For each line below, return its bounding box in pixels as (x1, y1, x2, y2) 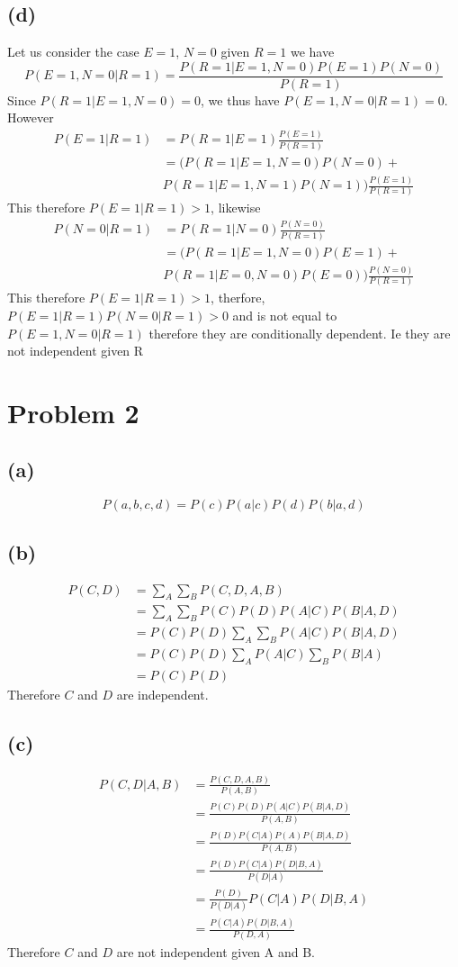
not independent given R (7, 341, 144, 360)
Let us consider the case (7, 42, 139, 61)
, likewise (211, 198, 261, 217)
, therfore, (211, 288, 265, 307)
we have (290, 42, 335, 61)
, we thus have (201, 90, 280, 109)
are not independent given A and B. (116, 942, 316, 961)
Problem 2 (7, 393, 139, 430)
